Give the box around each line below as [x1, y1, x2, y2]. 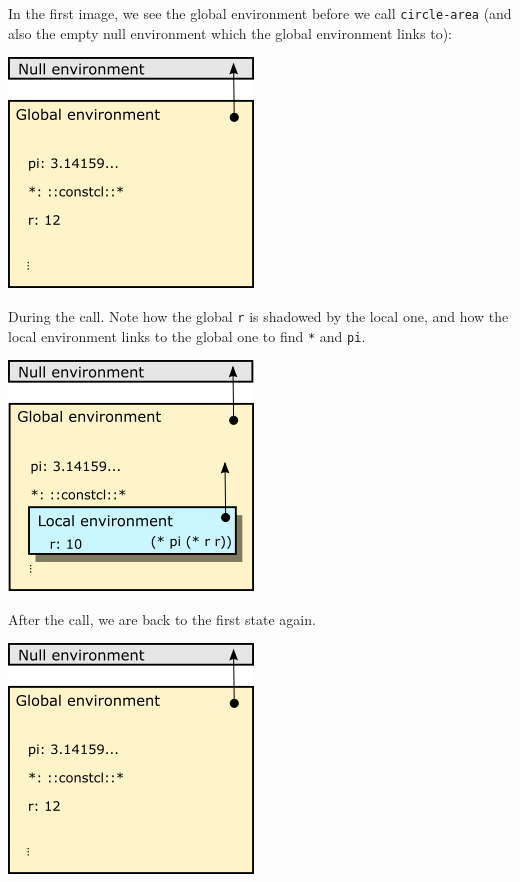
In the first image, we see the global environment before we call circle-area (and [8, 3, 512, 23]
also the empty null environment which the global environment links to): [8, 22, 452, 43]
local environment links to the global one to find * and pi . [8, 325, 366, 346]
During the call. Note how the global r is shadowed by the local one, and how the [8, 305, 509, 326]
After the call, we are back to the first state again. [8, 608, 316, 629]
